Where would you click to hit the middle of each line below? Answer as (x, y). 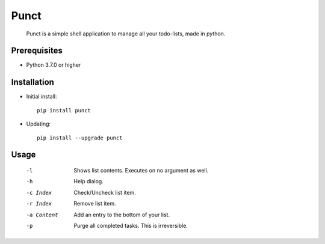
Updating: (39, 124)
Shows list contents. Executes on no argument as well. (141, 170)
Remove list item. (95, 204)
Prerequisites (37, 51)
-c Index (39, 193)
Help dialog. (88, 181)
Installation (32, 82)
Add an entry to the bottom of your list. (122, 215)
